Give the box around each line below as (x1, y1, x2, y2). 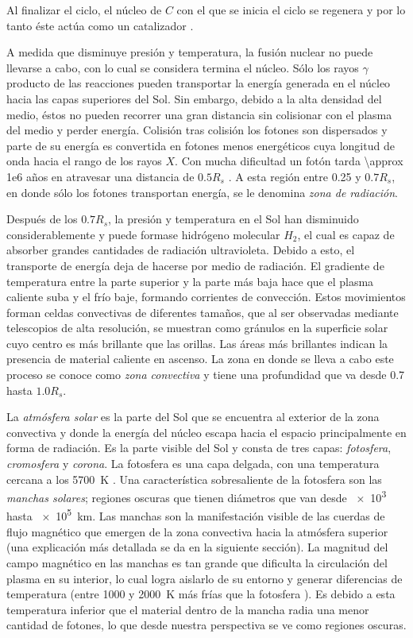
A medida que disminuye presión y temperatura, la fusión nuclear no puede (6, 44, 373, 60)
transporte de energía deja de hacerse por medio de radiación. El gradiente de (6, 257, 384, 273)
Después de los (6, 211, 78, 227)
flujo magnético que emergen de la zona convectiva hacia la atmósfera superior (6, 523, 388, 539)
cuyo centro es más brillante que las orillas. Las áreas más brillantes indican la (6, 334, 388, 351)
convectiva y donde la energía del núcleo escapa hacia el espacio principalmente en (6, 423, 407, 440)
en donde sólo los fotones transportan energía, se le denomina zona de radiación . (6, 184, 398, 200)
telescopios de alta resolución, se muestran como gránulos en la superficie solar (6, 319, 388, 336)
